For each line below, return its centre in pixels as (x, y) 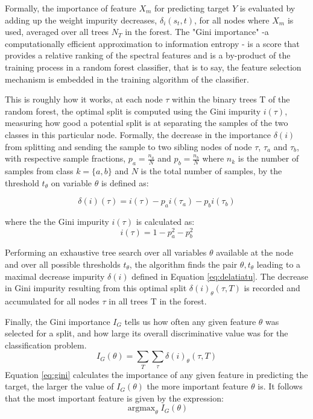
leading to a (279, 264)
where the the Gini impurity (57, 221)
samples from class (39, 170)
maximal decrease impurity (55, 276)
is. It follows (280, 386)
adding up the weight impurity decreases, (81, 20)
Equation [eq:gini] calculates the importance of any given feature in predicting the (156, 374)
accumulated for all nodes (52, 301)
